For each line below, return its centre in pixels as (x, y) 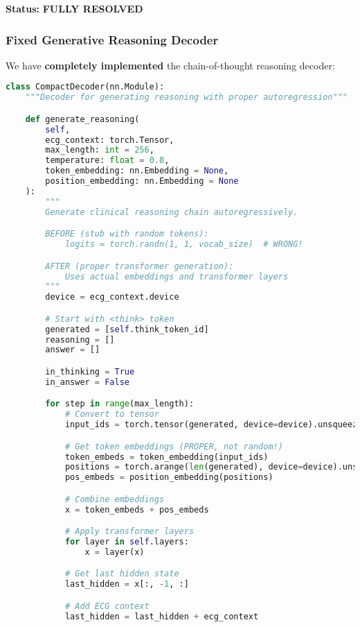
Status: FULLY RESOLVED (74, 8)
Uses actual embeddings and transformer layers (177, 276)
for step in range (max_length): (120, 404)
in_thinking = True (90, 371)
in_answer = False (87, 382)
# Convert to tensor (112, 414)
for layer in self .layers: (127, 542)
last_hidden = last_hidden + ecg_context (162, 616)
